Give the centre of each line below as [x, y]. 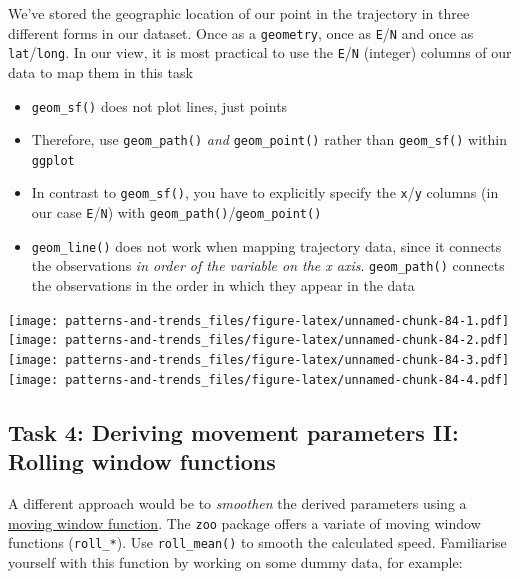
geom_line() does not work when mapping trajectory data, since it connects [266, 245]
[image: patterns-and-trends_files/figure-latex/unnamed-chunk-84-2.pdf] [259, 340]
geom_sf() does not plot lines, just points [159, 105]
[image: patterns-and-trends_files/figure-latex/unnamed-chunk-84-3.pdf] [259, 360]
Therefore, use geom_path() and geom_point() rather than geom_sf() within [269, 139]
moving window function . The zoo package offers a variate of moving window [244, 522]
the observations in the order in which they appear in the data [223, 285]
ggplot [53, 160]
